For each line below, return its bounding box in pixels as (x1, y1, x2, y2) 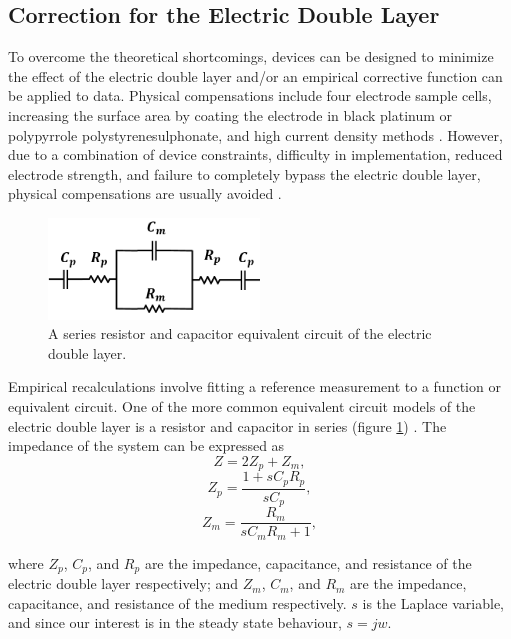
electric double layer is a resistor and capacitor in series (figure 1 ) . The (8, 415, 447, 436)
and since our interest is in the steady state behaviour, (8, 612, 342, 633)
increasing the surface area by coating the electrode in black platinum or (8, 104, 453, 125)
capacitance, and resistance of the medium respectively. (8, 592, 347, 613)
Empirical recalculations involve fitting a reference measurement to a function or (8, 376, 501, 397)
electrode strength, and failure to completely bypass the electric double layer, (8, 163, 481, 184)
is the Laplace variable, (362, 592, 504, 613)
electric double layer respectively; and (8, 573, 239, 594)
